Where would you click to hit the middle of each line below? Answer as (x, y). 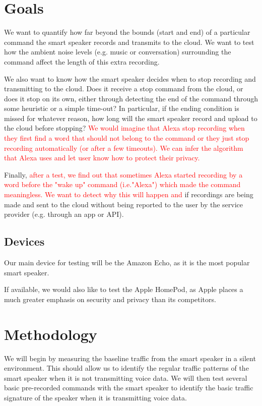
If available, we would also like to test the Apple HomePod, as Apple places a (124, 289)
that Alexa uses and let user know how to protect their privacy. (102, 158)
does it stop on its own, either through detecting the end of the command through (131, 98)
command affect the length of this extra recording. (82, 61)
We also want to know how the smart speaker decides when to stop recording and (130, 78)
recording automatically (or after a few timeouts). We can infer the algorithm (124, 148)
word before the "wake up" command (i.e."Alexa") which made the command (122, 184)
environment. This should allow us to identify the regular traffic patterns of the (126, 368)
